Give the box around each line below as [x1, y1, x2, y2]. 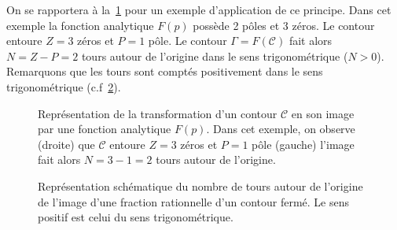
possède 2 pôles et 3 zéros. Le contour [193, 17, 375, 33]
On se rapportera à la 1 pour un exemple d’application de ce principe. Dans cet [6, 2, 391, 17]
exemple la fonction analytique [6, 17, 154, 33]
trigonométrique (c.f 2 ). [6, 78, 121, 95]
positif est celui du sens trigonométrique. [38, 209, 233, 225]
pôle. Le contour [148, 32, 227, 49]
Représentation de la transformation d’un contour [38, 105, 278, 121]
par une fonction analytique [38, 121, 171, 137]
